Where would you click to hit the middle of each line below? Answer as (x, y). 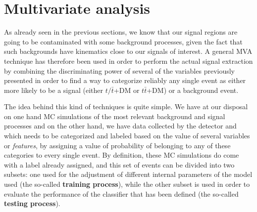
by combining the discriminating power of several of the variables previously (120, 70)
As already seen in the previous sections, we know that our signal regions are (121, 32)
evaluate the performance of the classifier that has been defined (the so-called (121, 193)
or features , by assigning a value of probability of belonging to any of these (117, 145)
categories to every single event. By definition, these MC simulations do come (122, 155)
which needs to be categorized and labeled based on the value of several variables (127, 136)
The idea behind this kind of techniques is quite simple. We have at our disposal (126, 106)
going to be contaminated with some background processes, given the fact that (123, 41)
